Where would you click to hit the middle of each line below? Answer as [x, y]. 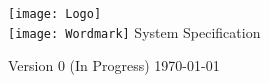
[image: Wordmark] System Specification [134, 31]
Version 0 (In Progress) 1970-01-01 [114, 65]
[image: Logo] [55, 14]
